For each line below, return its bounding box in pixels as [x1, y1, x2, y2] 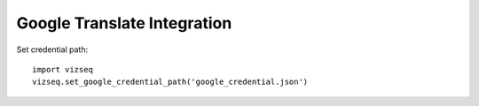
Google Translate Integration [16, 13, 232, 33]
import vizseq [32, 64, 93, 74]
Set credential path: [16, 44, 89, 55]
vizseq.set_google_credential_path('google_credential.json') [32, 77, 309, 87]
